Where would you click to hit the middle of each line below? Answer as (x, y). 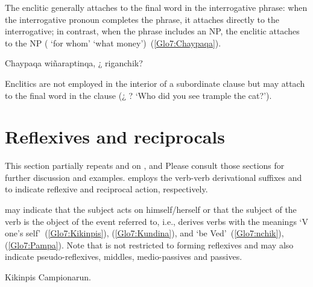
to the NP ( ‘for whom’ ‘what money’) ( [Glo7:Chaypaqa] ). (113, 43)
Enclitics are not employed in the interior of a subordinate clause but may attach (155, 83)
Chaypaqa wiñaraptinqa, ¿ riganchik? (74, 63)
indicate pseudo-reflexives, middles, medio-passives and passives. (124, 257)
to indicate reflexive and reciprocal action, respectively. (106, 189)
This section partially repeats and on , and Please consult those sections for (145, 166)
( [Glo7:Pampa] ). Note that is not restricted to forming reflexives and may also (149, 244)
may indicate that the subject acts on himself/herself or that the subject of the (151, 210)
